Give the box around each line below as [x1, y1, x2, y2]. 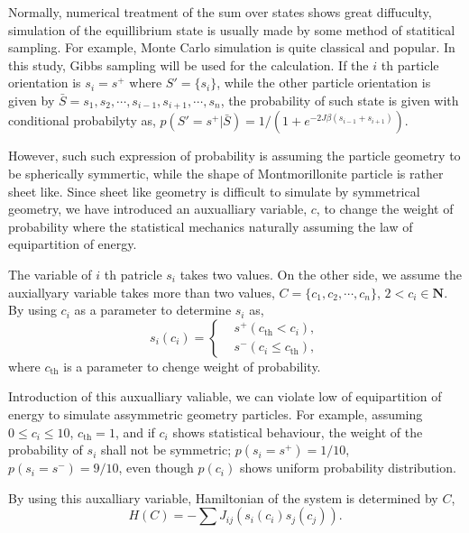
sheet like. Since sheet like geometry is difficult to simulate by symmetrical [8, 181, 420, 200]
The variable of [8, 264, 92, 283]
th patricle [104, 264, 162, 283]
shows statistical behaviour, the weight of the [172, 422, 423, 441]
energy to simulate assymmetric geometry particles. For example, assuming [8, 404, 423, 423]
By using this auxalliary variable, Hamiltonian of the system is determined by [8, 488, 438, 507]
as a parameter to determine [74, 300, 232, 319]
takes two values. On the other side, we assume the [179, 264, 462, 283]
